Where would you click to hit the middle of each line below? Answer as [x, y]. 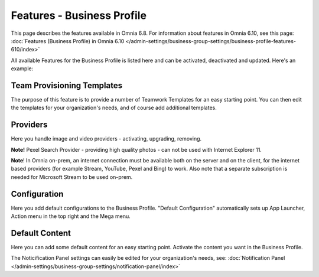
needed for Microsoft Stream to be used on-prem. [72, 177]
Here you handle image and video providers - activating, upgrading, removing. [106, 139]
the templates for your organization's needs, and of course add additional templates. [114, 108]
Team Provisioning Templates [67, 85]
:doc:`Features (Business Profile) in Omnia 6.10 [68, 41]
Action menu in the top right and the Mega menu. [71, 216]
